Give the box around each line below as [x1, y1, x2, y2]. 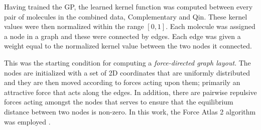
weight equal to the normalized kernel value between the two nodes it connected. [4, 40, 252, 51]
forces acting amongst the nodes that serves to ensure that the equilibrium [4, 96, 233, 107]
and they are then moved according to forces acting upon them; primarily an [4, 77, 240, 87]
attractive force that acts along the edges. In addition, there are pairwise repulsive [4, 86, 257, 97]
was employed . [4, 116, 51, 126]
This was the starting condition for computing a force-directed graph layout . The [4, 57, 251, 67]
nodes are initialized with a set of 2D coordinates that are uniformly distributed [4, 67, 250, 77]
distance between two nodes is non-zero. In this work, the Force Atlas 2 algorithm [4, 106, 256, 116]
